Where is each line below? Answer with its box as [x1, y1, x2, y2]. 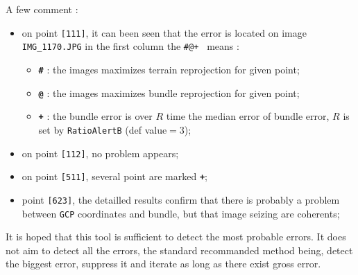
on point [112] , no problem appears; [22, 145, 179, 160]
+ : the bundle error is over [38, 109, 153, 123]
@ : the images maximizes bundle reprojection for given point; [38, 85, 300, 100]
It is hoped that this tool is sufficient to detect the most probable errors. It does [6, 229, 346, 244]
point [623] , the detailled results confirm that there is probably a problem [22, 192, 340, 206]
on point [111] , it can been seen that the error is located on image [22, 25, 307, 39]
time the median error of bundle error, [166, 109, 330, 123]
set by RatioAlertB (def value [38, 122, 167, 136]
